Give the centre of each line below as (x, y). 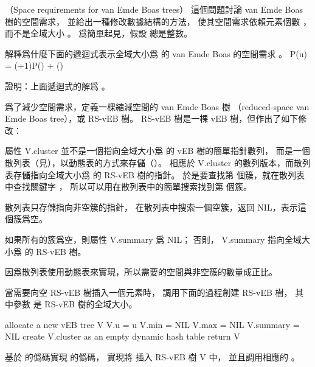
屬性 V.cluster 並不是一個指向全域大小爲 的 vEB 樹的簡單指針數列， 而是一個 (157, 151)
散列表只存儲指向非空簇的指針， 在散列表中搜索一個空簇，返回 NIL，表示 (151, 207)
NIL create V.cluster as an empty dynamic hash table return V (123, 336)
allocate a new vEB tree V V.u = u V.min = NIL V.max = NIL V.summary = (152, 324)
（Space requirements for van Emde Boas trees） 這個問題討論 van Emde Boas (154, 9)
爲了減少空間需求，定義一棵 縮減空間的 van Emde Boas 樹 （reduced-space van (157, 106)
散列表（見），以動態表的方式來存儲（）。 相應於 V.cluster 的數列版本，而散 (154, 162)
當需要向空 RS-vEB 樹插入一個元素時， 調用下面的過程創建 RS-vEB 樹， (149, 292)
